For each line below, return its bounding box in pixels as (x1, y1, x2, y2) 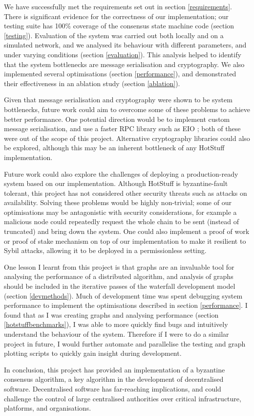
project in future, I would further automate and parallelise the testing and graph (4, 338, 246, 348)
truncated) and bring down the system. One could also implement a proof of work (4, 226, 250, 236)
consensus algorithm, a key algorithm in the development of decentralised (4, 374, 224, 384)
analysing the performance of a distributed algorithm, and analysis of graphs (4, 271, 233, 281)
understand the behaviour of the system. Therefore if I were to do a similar (4, 329, 229, 339)
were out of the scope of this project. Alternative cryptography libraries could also (4, 133, 250, 143)
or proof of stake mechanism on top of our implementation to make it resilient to (4, 235, 246, 246)
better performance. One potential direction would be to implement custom (4, 114, 230, 124)
